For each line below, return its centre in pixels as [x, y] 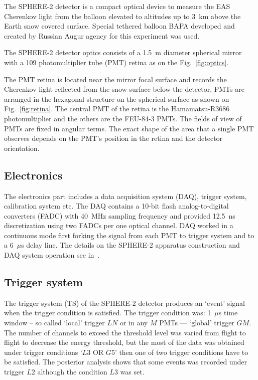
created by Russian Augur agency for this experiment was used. [102, 35]
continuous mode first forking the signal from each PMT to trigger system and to [129, 235]
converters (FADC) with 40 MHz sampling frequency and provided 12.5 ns [120, 215]
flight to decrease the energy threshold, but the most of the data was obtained [124, 342]
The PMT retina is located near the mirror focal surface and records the [115, 79]
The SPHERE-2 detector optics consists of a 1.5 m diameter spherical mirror [123, 52]
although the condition [72, 372]
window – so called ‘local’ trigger [54, 323]
